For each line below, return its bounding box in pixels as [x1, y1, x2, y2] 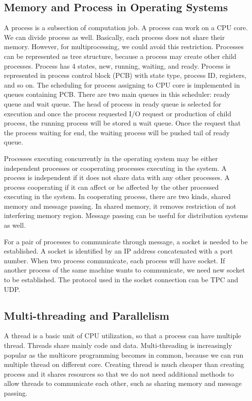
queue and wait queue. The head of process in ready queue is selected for [4, 98, 221, 109]
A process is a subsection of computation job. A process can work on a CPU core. [4, 22, 248, 33]
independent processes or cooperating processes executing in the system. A [4, 163, 227, 173]
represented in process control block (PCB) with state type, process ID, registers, [4, 70, 247, 80]
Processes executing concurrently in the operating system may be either [4, 153, 218, 163]
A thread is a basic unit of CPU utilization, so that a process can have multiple [4, 330, 241, 341]
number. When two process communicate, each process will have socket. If [4, 255, 225, 265]
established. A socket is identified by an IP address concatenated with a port [4, 246, 233, 256]
